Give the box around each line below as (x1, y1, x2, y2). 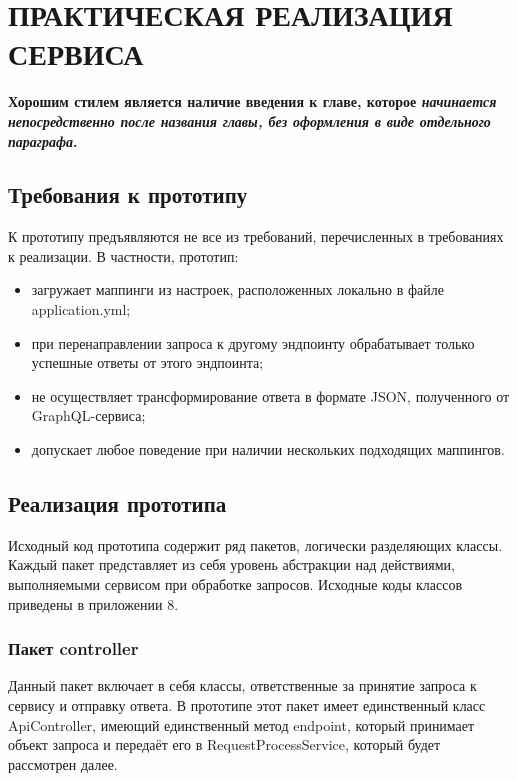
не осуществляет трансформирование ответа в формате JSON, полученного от (31, 385, 510, 406)
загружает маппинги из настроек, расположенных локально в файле (31, 279, 444, 300)
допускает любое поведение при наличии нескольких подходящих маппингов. (31, 439, 505, 460)
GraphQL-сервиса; (31, 405, 146, 426)
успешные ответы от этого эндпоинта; (31, 352, 264, 373)
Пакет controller (8, 636, 139, 661)
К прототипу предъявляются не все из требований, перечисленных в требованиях (8, 226, 504, 247)
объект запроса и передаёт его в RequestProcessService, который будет (8, 734, 441, 755)
